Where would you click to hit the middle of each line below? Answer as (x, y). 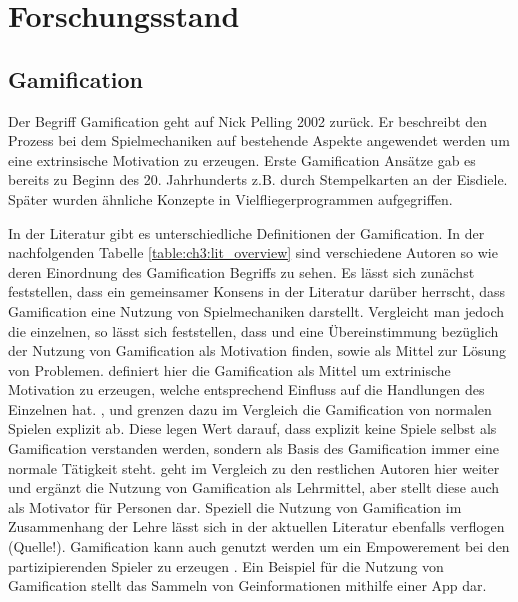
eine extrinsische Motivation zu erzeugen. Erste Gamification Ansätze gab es (242, 159)
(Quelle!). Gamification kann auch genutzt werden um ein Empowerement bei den (259, 546)
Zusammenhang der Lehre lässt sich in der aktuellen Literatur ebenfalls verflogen (256, 526)
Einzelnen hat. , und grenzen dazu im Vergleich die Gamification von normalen (250, 408)
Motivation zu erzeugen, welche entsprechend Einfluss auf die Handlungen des (246, 389)
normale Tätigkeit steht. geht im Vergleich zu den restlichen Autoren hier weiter (254, 467)
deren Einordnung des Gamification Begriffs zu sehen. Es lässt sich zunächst (241, 271)
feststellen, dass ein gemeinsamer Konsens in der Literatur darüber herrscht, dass (257, 291)
